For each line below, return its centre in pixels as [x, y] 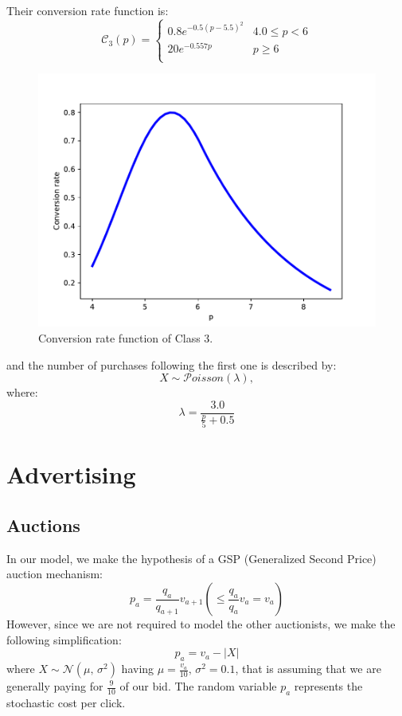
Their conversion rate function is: [88, 10]
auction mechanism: [55, 574]
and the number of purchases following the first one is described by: [172, 364]
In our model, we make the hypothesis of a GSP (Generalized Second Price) [191, 558]
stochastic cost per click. [66, 702]
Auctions [43, 525]
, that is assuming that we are [308, 668]
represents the [328, 686]
